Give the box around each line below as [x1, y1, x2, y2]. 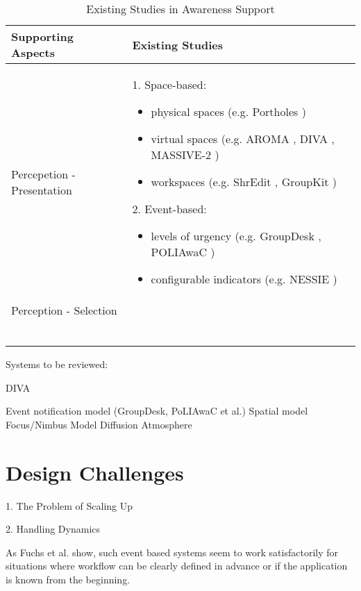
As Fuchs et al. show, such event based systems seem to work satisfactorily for [6, 544, 339, 559]
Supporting [11, 28, 74, 44]
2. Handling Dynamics [6, 522, 101, 536]
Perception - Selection [11, 302, 117, 318]
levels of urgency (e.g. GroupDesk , [151, 228, 321, 244]
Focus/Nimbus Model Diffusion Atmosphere [6, 417, 192, 431]
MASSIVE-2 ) [151, 147, 219, 163]
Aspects [11, 44, 55, 60]
